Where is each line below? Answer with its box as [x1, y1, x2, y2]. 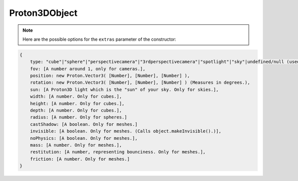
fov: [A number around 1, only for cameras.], [30, 66, 146, 71]
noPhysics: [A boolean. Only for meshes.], [30, 135, 138, 141]
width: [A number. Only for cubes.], [30, 94, 122, 99]
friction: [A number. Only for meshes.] [30, 156, 130, 162]
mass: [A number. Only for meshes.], [30, 142, 122, 148]
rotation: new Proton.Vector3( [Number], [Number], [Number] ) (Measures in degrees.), [30, 80, 250, 85]
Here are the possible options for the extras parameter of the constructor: [22, 36, 176, 42]
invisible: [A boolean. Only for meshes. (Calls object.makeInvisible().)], [30, 128, 222, 134]
